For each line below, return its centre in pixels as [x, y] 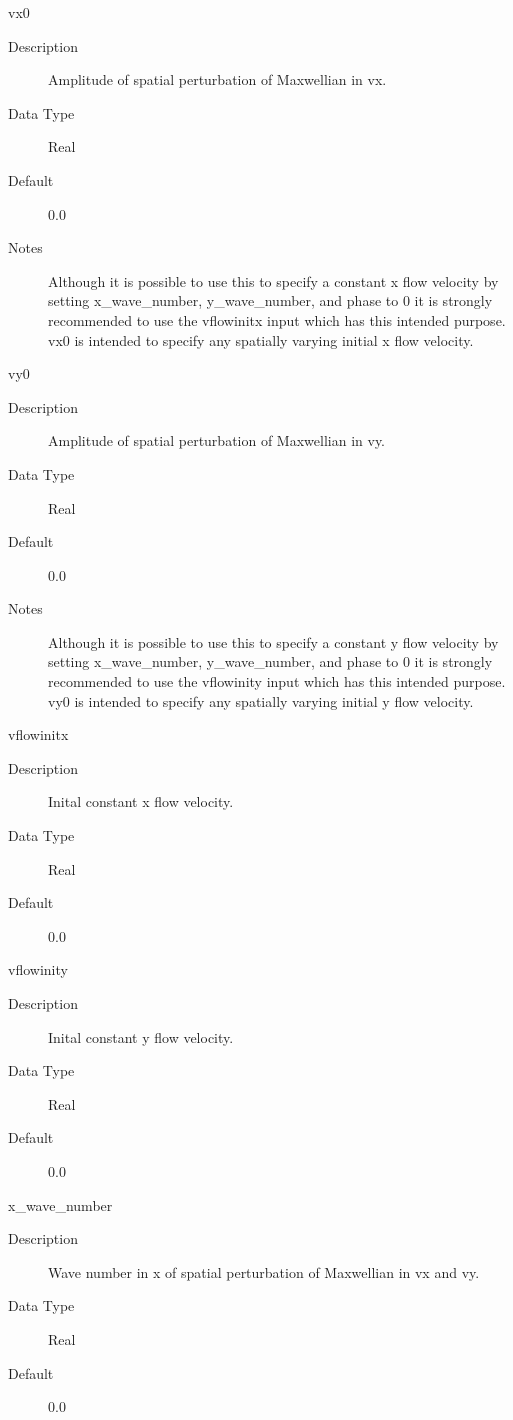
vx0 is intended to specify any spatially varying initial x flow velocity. [261, 339]
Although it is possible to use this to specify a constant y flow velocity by [273, 641]
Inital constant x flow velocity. [141, 801]
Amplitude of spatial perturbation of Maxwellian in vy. [217, 440]
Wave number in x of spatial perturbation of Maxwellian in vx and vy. [264, 1271]
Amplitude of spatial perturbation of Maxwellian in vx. [217, 79]
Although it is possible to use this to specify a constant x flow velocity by [273, 280]
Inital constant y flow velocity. [141, 1036]
